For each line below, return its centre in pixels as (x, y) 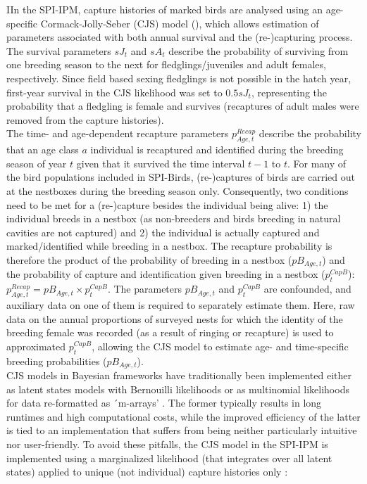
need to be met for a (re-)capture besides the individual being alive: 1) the (167, 204)
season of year (37, 163)
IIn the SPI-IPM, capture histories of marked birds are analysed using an (164, 9)
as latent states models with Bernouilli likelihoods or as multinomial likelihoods (178, 389)
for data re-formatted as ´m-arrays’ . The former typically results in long (164, 403)
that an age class (43, 149)
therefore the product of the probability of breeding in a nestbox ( (149, 259)
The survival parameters (59, 50)
